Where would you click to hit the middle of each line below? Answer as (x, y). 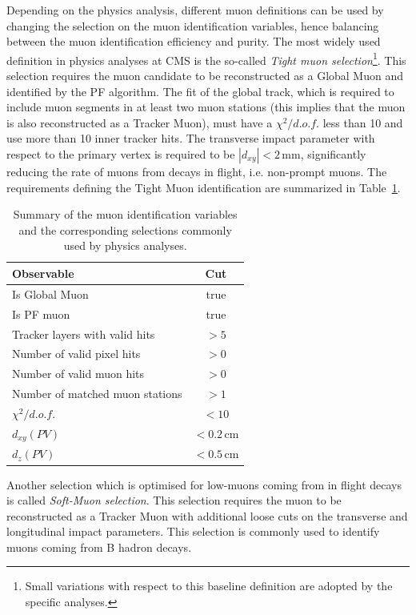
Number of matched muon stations (97, 394)
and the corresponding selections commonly (125, 229)
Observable (43, 273)
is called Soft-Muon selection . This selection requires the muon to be (174, 500)
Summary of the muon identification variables (125, 214)
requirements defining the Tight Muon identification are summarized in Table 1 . (204, 187)
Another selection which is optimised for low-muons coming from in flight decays (204, 484)
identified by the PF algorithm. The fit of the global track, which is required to (200, 91)
